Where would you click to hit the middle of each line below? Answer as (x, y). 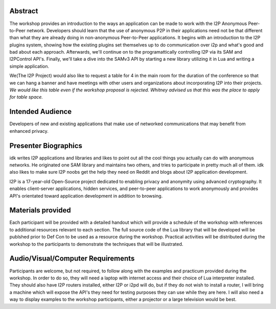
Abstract (24, 11)
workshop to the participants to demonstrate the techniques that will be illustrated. (96, 244)
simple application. (29, 66)
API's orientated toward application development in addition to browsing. (86, 196)
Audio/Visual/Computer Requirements (72, 259)
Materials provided (40, 210)
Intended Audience (41, 112)
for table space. (26, 97)
